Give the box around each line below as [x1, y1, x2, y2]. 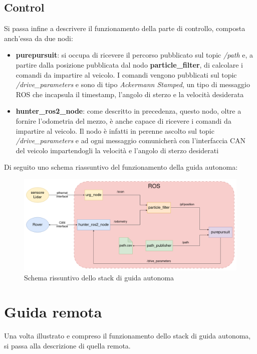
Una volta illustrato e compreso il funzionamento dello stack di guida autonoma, [4, 330, 251, 341]
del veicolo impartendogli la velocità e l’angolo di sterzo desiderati [16, 145, 219, 155]
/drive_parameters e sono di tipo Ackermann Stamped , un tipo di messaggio [16, 79, 250, 90]
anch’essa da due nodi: [4, 33, 73, 43]
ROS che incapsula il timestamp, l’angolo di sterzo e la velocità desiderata [16, 89, 244, 99]
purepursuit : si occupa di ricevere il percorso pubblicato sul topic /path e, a [16, 50, 253, 60]
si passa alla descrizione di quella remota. [4, 340, 131, 351]
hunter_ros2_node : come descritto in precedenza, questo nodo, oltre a [16, 106, 241, 116]
